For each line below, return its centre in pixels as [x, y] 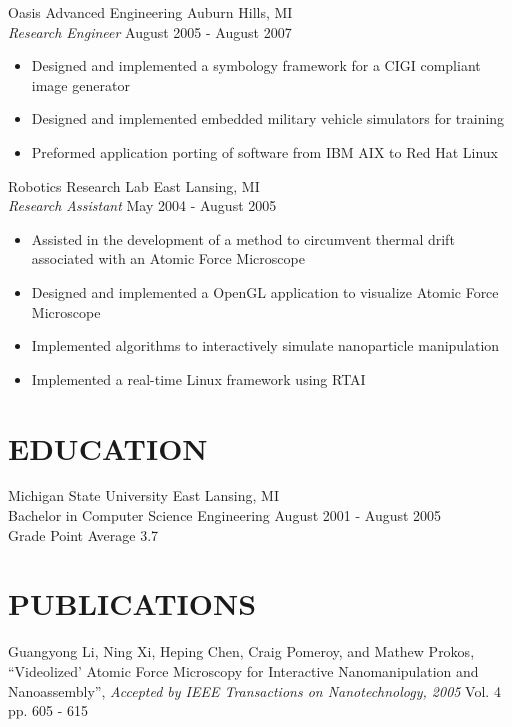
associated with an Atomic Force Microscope [168, 258]
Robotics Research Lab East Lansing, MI [134, 185]
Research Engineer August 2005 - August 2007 [150, 31]
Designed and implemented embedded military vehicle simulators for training [268, 118]
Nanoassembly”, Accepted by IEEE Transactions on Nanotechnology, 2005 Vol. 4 [254, 690]
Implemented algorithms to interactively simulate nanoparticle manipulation [265, 345]
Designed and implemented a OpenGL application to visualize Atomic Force [265, 291]
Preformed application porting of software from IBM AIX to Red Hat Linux [264, 151]
